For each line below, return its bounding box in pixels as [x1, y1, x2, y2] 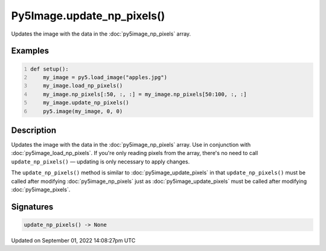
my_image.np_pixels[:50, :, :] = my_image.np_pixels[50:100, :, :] [43, 91, 247, 98]
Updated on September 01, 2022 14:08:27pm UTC [11, 237, 136, 244]
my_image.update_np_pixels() [43, 100, 129, 106]
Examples [11, 46, 50, 56]
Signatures [11, 202, 54, 212]
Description [11, 125, 57, 135]
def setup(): [30, 65, 69, 72]
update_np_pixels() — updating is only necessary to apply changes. [11, 157, 190, 165]
